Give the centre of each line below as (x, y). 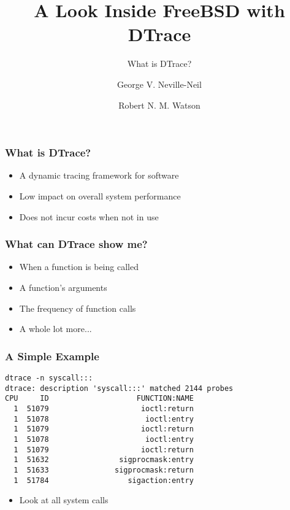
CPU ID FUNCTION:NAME (99, 399)
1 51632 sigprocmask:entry (104, 460)
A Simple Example (52, 356)
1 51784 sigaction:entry (104, 480)
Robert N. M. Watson (159, 105)
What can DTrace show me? (76, 244)
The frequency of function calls (78, 308)
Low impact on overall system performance (100, 195)
